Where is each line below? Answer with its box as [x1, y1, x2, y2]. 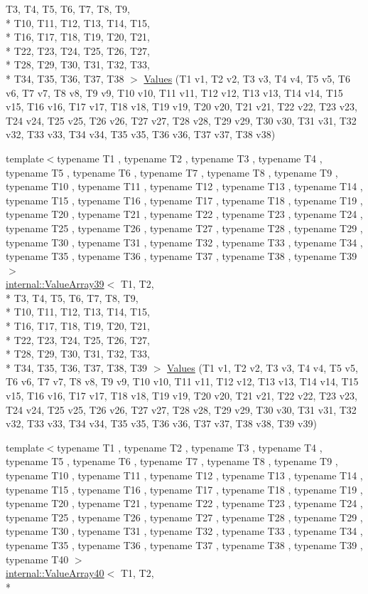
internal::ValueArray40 [6, 566, 104, 580]
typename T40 [6, 551, 69, 566]
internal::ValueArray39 [6, 276, 104, 291]
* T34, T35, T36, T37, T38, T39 [6, 360, 148, 375]
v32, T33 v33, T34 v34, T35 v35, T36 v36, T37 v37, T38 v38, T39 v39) [6, 416, 317, 431]
